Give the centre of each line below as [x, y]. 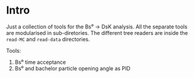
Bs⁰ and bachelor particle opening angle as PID [72, 68]
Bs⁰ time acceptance [40, 62]
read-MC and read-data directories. [48, 39]
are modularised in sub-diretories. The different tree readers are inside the [97, 32]
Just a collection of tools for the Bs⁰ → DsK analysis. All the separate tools [97, 27]
